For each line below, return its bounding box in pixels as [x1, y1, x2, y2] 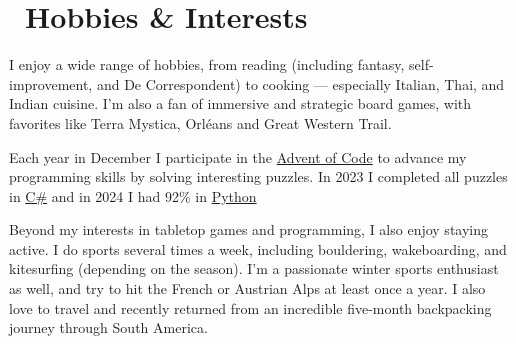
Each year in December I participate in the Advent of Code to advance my [9, 146, 467, 167]
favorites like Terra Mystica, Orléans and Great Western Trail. [9, 112, 392, 133]
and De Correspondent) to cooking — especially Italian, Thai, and [96, 73, 505, 94]
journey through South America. [9, 317, 208, 338]
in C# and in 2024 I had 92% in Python [9, 185, 257, 206]
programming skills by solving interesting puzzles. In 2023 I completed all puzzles [9, 166, 508, 187]
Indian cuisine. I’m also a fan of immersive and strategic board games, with [9, 93, 472, 114]
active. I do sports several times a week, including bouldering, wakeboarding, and [9, 238, 507, 259]
